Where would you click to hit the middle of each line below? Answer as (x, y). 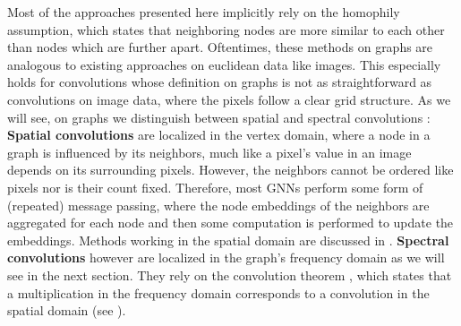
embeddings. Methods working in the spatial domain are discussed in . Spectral (228, 240)
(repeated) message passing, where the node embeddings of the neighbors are (218, 205)
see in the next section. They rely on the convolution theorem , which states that (230, 275)
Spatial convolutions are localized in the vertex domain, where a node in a (219, 135)
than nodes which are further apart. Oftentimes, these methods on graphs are (220, 47)
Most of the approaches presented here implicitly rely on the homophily (204, 12)
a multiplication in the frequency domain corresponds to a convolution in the (218, 292)
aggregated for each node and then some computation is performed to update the (230, 223)
